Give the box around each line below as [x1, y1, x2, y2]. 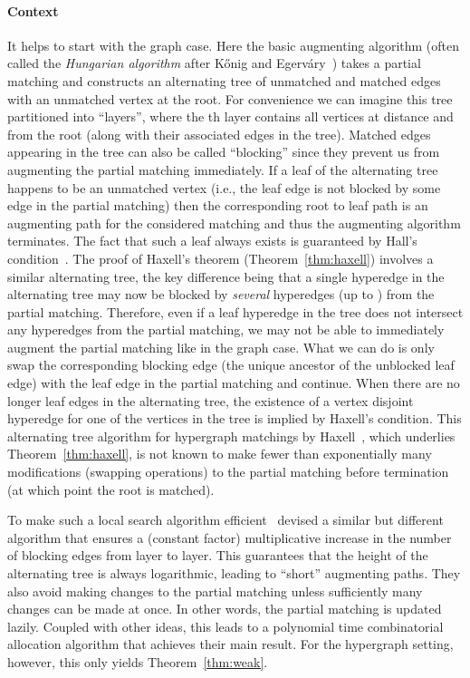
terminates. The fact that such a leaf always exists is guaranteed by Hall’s [7, 231, 417, 250]
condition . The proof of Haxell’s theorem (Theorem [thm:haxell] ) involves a [7, 248, 434, 267]
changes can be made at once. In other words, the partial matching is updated [7, 599, 442, 618]
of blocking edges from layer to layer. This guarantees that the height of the [7, 546, 428, 565]
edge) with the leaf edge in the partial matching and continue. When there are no [7, 373, 460, 392]
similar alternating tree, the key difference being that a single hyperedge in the [7, 266, 445, 286]
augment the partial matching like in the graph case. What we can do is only [7, 337, 435, 356]
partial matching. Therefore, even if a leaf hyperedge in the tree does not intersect [7, 302, 464, 321]
